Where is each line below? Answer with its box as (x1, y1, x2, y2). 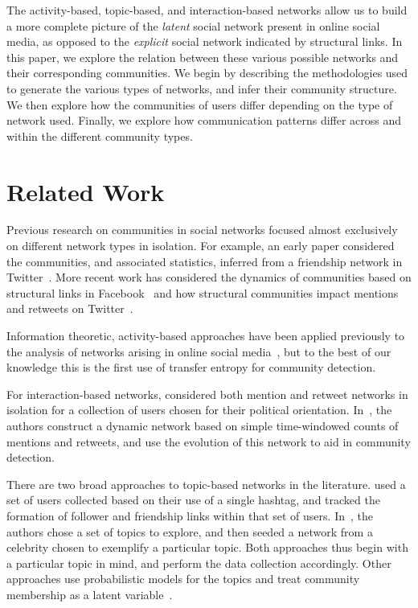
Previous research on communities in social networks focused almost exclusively (6, 221, 398, 238)
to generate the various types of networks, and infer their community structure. (6, 80, 397, 97)
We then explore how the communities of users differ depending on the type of (6, 96, 393, 113)
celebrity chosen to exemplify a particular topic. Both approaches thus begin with (6, 539, 408, 556)
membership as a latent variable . (6, 585, 173, 602)
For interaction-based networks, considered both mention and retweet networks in (6, 385, 408, 402)
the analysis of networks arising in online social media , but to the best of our (6, 343, 391, 359)
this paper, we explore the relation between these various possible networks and (6, 48, 399, 65)
